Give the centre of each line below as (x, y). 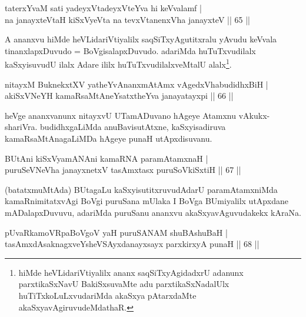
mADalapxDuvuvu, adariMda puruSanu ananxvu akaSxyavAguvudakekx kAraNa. (153, 212)
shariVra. (21, 127)
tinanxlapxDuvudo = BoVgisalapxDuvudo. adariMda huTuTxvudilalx (130, 50)
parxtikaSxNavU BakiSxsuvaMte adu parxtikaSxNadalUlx (124, 284)
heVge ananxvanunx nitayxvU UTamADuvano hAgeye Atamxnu (121, 115)
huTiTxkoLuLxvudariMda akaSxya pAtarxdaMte (107, 295)
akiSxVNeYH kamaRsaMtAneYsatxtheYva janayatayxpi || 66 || (119, 96)
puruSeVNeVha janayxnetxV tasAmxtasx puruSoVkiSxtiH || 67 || (123, 170)
